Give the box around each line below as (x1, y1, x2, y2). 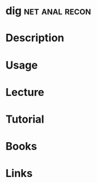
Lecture (5, 85, 45, 99)
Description (5, 31, 64, 45)
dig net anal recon (5, 4, 91, 18)
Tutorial (5, 113, 45, 126)
